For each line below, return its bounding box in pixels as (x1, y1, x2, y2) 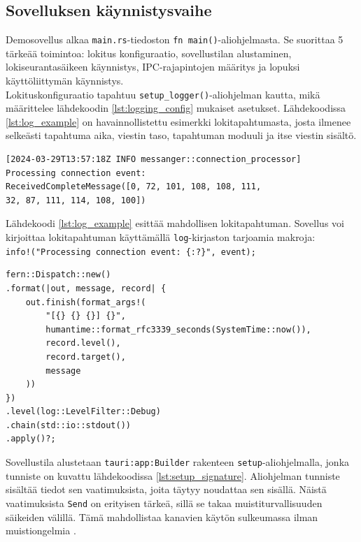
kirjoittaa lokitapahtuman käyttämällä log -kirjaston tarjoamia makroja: (6, 230, 316, 244)
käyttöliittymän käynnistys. (6, 73, 124, 88)
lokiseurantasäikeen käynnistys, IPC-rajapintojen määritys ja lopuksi (6, 59, 300, 74)
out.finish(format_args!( (25, 297, 146, 307)
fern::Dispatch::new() (6, 270, 111, 280)
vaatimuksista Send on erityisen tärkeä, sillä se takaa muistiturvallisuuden (6, 495, 323, 510)
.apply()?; (6, 434, 56, 444)
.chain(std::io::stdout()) (6, 420, 131, 430)
